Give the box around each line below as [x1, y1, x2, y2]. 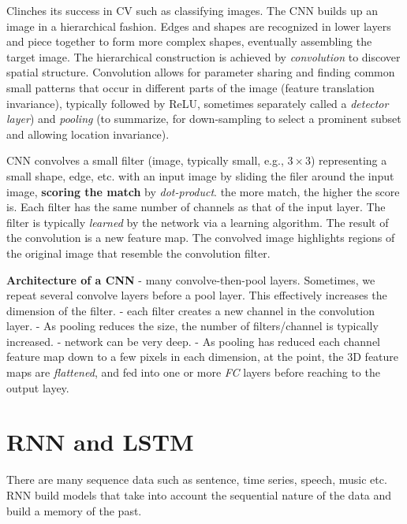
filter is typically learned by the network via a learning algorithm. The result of [6, 214, 389, 230]
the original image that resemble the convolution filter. [6, 244, 271, 261]
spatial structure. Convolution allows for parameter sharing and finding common [6, 64, 395, 80]
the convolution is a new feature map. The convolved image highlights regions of [6, 229, 395, 246]
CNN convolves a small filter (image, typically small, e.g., [6, 152, 284, 169]
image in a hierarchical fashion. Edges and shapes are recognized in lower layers [6, 17, 391, 34]
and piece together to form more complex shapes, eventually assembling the [6, 33, 372, 50]
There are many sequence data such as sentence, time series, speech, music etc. [6, 471, 387, 488]
